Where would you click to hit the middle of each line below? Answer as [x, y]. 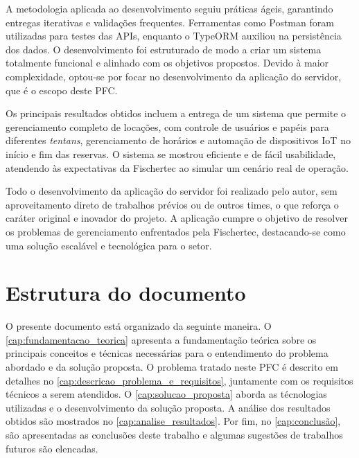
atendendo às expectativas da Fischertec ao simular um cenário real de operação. [177, 167]
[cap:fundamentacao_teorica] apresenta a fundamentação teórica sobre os [161, 339]
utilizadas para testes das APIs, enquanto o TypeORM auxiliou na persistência [174, 36]
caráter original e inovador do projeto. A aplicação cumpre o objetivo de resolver [177, 218]
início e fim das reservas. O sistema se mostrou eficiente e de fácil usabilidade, [171, 153]
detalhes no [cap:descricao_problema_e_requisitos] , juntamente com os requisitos [179, 380]
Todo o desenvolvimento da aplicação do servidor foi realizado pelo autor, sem [172, 191]
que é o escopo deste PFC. [62, 90]
